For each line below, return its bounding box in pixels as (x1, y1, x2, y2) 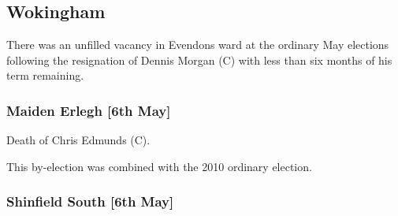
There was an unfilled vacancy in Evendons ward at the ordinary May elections (6, 36, 389, 53)
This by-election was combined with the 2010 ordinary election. (6, 158, 312, 174)
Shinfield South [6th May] (6, 192, 174, 211)
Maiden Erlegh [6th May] (6, 100, 171, 120)
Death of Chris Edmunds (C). (6, 132, 151, 148)
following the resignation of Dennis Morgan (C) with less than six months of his (6, 51, 392, 68)
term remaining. (6, 67, 84, 84)
